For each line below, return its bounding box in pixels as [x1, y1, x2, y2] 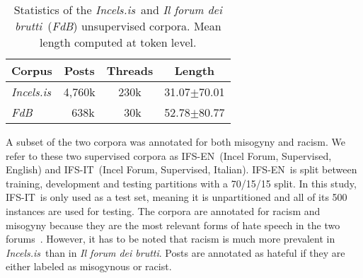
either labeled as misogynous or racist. [6, 259, 172, 274]
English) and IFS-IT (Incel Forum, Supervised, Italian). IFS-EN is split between [6, 162, 357, 177]
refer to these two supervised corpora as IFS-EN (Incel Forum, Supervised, [6, 148, 332, 163]
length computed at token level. [40, 34, 197, 50]
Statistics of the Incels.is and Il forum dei [13, 1, 222, 18]
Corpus [11, 62, 52, 79]
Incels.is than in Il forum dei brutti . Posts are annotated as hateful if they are [6, 245, 345, 260]
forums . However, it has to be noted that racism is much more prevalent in [6, 231, 335, 246]
